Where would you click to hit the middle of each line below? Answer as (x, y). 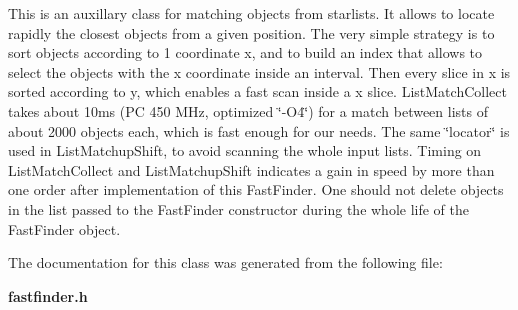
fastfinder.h (48, 295)
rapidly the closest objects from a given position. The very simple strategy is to (251, 32)
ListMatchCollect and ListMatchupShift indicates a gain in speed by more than (251, 169)
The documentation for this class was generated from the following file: (225, 262)
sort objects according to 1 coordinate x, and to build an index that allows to (245, 52)
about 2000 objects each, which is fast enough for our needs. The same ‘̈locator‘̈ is (259, 130)
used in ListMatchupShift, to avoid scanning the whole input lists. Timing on (245, 150)
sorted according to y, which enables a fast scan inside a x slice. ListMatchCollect (257, 91)
